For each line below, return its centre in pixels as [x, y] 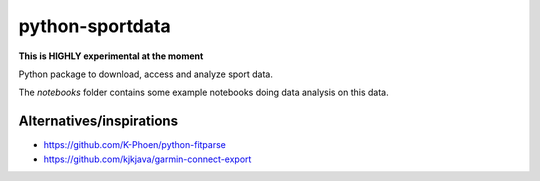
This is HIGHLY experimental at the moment [111, 56]
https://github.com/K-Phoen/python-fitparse [135, 145]
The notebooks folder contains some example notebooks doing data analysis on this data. [203, 92]
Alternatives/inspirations [98, 121]
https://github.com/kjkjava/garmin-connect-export [147, 159]
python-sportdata [94, 26]
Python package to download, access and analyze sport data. [146, 74]
